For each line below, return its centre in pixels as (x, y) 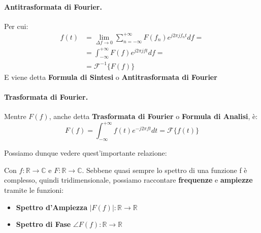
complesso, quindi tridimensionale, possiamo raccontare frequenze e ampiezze (128, 180)
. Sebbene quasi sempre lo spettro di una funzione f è (165, 170)
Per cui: (16, 26)
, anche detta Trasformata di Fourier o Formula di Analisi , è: (153, 116)
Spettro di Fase (43, 224)
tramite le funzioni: (34, 190)
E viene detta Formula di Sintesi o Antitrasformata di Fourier (111, 77)
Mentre (15, 116)
